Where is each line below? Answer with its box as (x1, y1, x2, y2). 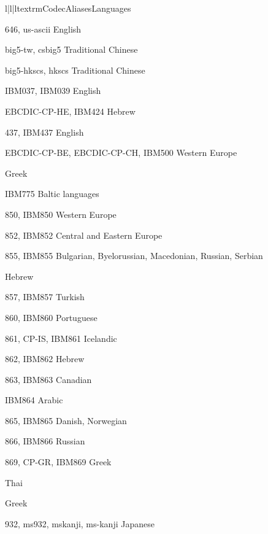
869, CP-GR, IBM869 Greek (5, 455, 112, 468)
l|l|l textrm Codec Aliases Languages (5, 2, 131, 14)
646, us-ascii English (5, 22, 82, 35)
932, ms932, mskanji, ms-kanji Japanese (5, 517, 155, 530)
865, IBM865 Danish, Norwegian (5, 414, 127, 427)
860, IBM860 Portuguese (5, 311, 98, 323)
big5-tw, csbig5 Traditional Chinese (5, 43, 138, 56)
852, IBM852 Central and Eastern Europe (5, 228, 163, 241)
